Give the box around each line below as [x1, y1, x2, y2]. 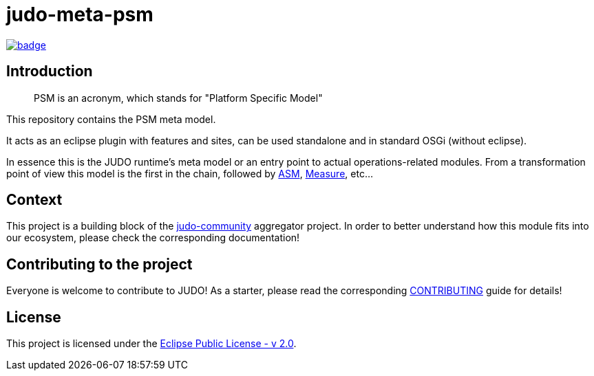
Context [6, 191, 63, 209]
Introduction [6, 63, 93, 80]
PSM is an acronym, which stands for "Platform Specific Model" [34, 91, 323, 104]
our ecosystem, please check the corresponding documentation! [6, 232, 300, 244]
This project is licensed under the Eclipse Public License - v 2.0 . [6, 338, 297, 350]
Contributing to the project [6, 255, 193, 273]
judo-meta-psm [6, 3, 153, 26]
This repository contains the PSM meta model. [6, 113, 216, 125]
